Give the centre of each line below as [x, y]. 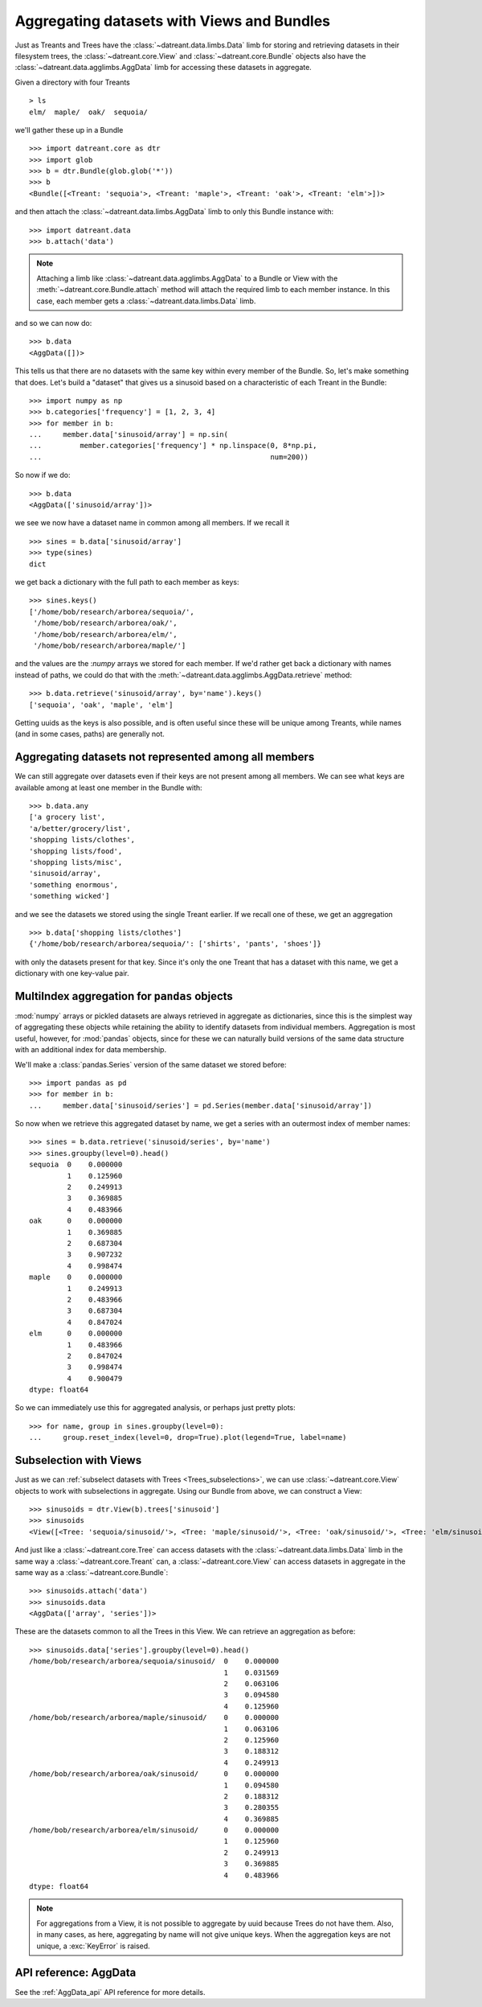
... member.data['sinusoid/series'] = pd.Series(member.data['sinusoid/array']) [201, 1105]
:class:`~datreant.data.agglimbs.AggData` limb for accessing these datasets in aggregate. [163, 68]
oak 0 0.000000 [76, 1221]
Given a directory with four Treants [72, 82]
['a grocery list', [67, 817]
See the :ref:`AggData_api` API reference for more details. [110, 1992]
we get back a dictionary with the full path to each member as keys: [127, 582]
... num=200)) [169, 457]
